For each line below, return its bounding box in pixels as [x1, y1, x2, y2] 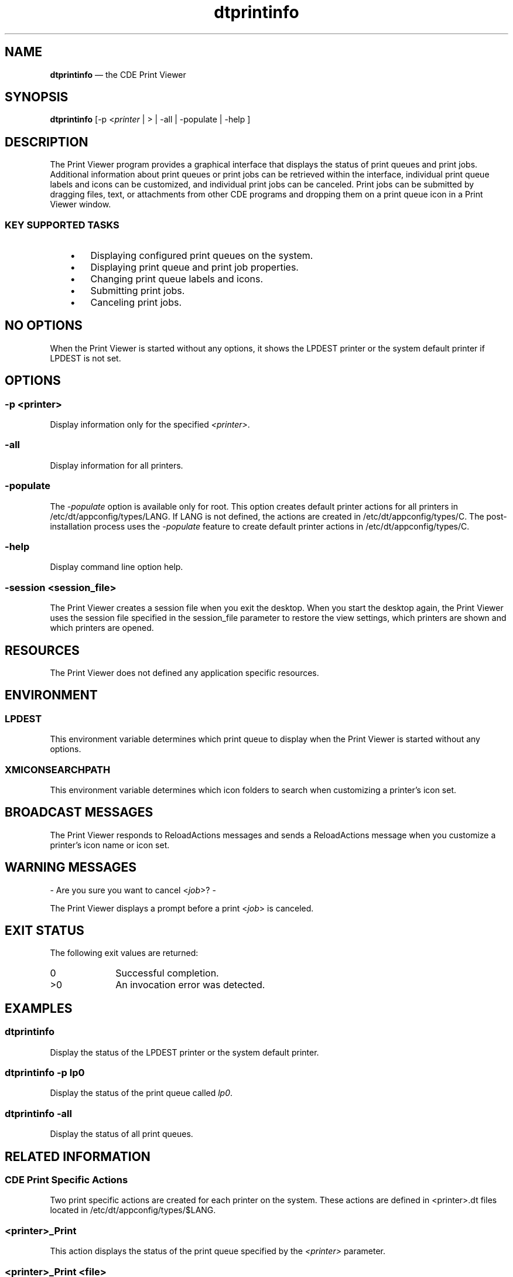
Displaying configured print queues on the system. [90, 250, 313, 262]
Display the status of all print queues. [50, 1129, 193, 1139]
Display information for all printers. [50, 460, 183, 470]
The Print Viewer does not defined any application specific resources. [50, 667, 319, 678]
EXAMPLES [5, 1001, 73, 1016]
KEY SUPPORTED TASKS [5, 218, 119, 231]
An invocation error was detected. [115, 979, 265, 991]
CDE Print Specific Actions [5, 1174, 128, 1186]
